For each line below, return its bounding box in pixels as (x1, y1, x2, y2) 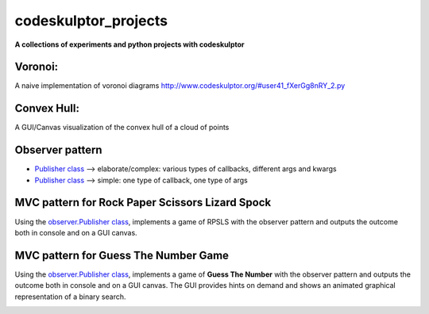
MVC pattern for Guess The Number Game (14, 248, 230, 262)
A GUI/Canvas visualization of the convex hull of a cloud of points (14, 123, 230, 132)
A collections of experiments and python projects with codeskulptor (14, 40, 245, 49)
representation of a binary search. (14, 292, 126, 301)
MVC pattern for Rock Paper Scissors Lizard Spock (14, 196, 272, 209)
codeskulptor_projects (14, 12, 168, 29)
